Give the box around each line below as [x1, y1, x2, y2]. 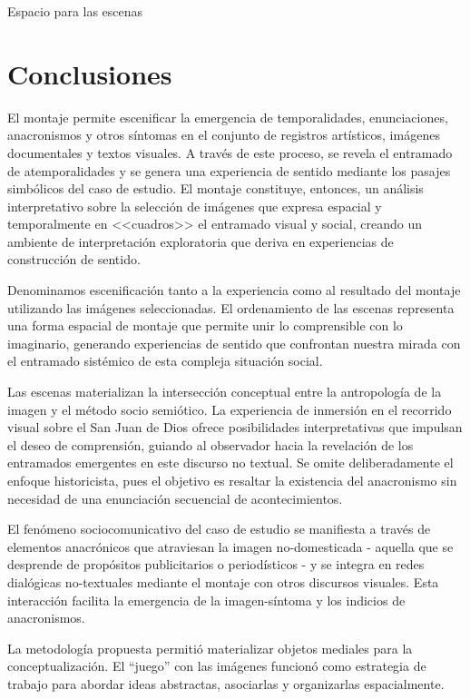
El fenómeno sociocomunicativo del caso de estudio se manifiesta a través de [7, 519, 431, 538]
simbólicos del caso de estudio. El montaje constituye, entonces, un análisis [7, 179, 424, 198]
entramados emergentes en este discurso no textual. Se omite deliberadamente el [7, 453, 454, 472]
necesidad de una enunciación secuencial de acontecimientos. [7, 488, 343, 507]
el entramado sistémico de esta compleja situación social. [7, 351, 323, 370]
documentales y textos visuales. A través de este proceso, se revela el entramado [7, 143, 453, 162]
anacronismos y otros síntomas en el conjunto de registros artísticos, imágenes [7, 125, 440, 144]
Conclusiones [7, 54, 172, 92]
